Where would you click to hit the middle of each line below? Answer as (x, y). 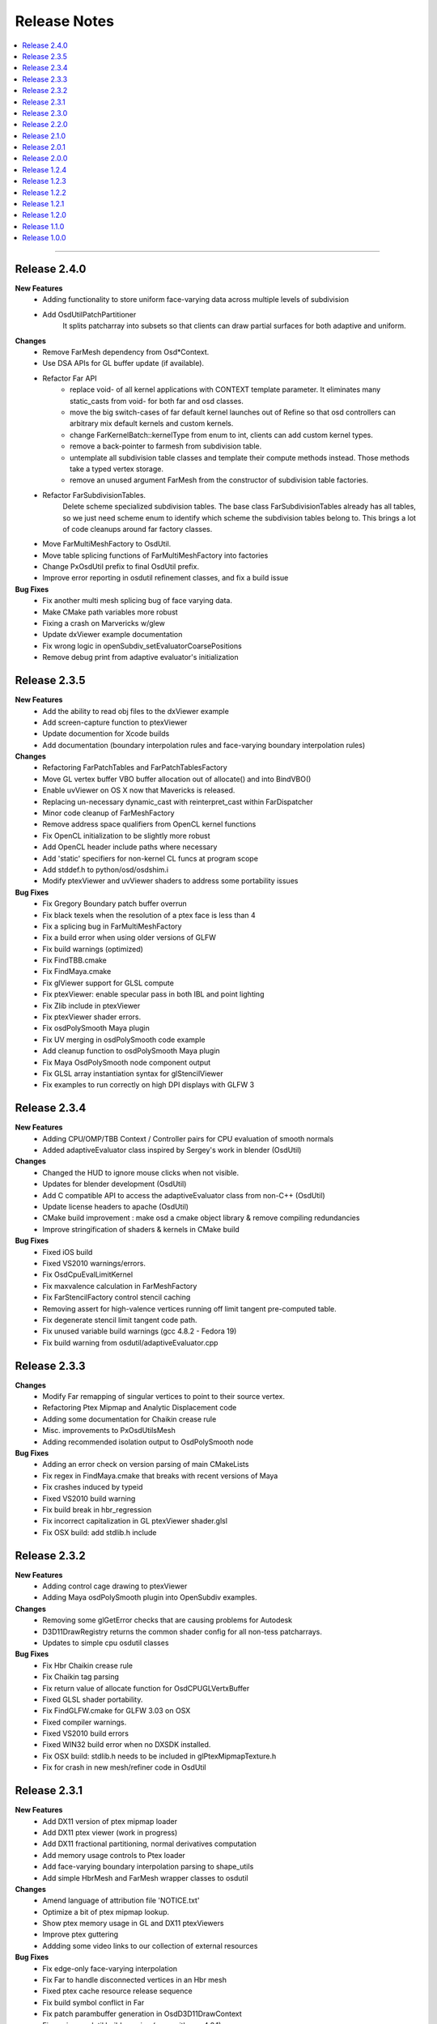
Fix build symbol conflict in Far (93, 2002)
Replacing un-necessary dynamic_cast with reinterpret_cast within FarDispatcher (178, 802)
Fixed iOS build (68, 1252)
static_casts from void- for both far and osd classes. (157, 401)
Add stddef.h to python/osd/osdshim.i (106, 870)
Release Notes (65, 21)
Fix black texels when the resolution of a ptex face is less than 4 (149, 915)
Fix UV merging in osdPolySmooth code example (124, 1040)
